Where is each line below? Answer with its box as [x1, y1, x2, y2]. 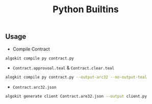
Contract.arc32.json [12, 85, 57, 90]
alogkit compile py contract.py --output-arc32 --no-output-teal [5, 75, 147, 80]
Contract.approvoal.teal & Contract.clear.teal [12, 65, 115, 71]
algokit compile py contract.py [5, 56, 74, 61]
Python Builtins [53, 4, 119, 15]
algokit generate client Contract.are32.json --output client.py [5, 94, 147, 99]
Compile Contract [12, 46, 50, 52]
